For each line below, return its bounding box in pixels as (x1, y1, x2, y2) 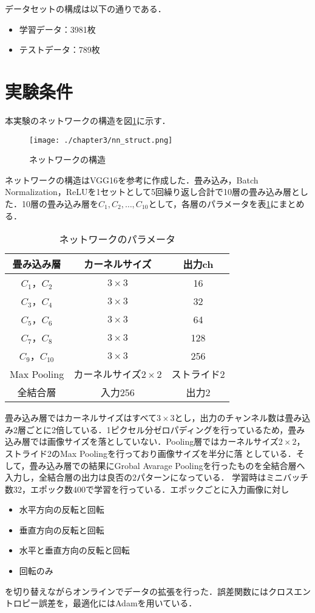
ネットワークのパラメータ (59, 232, 175, 247)
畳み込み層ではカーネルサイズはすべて (5, 411, 157, 424)
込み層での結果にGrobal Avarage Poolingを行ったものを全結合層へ (46, 459, 305, 471)
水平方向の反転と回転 (19, 503, 104, 516)
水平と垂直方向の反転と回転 (19, 544, 130, 556)
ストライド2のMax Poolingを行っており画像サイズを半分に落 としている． (5, 447, 296, 459)
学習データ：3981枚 (19, 22, 96, 35)
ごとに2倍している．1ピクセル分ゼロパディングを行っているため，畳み (25, 423, 305, 436)
